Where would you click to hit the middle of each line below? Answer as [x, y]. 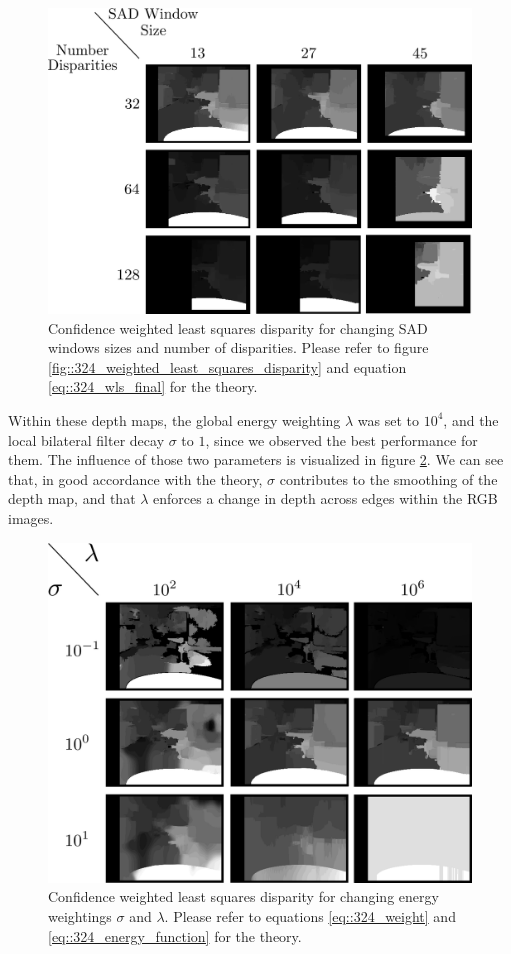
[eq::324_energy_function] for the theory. [175, 935]
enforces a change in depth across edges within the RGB [325, 498]
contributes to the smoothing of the [388, 478]
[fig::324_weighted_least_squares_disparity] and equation [227, 366]
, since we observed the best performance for [341, 439]
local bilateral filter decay [86, 439]
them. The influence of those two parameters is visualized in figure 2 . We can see [256, 459]
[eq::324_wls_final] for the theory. [153, 386]
